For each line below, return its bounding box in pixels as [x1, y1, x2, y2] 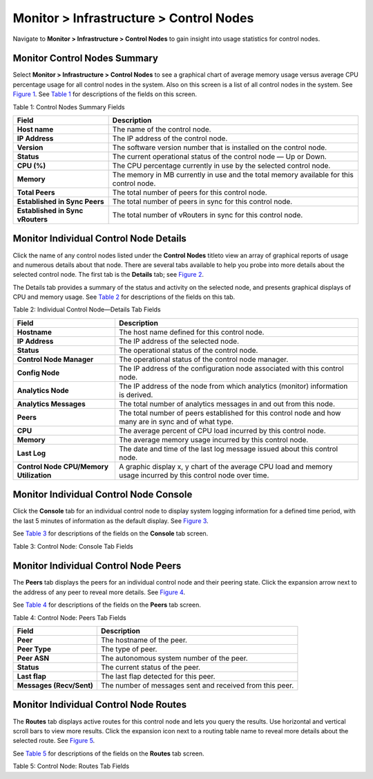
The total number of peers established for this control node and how [118, 408, 341, 418]
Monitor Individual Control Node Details [12, 232, 186, 245]
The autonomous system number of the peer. [101, 654, 248, 663]
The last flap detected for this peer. [101, 672, 216, 681]
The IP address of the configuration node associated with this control [118, 363, 345, 373]
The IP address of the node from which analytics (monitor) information [118, 381, 348, 391]
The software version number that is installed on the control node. [112, 143, 327, 152]
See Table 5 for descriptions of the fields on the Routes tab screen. [12, 749, 204, 758]
